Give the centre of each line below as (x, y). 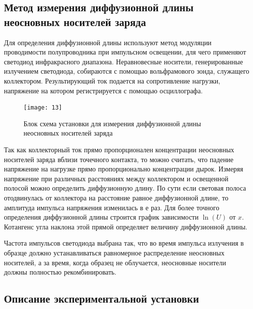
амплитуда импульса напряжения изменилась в (74, 207)
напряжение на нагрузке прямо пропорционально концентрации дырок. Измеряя (124, 169)
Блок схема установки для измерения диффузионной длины (113, 123)
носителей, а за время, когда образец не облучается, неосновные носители (115, 262)
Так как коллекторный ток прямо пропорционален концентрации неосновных (119, 149)
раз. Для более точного (185, 207)
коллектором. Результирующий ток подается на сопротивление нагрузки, (112, 80)
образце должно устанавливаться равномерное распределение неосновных (114, 252)
